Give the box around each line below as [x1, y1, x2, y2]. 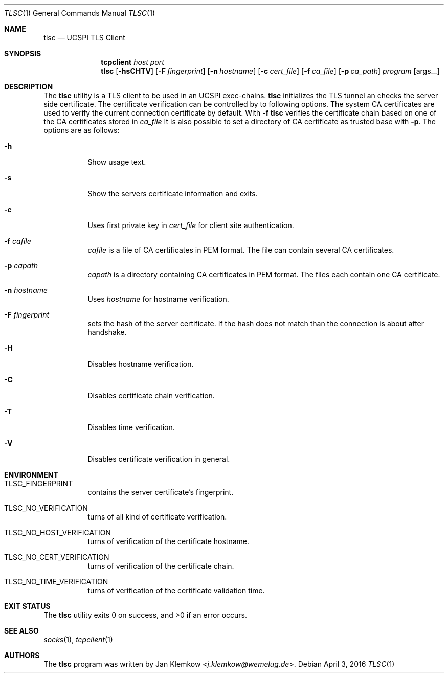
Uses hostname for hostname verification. [87, 295, 229, 303]
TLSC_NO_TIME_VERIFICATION [4, 577, 108, 586]
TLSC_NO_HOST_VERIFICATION [4, 528, 111, 537]
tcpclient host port [101, 58, 164, 66]
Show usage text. [87, 157, 146, 166]
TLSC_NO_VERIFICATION [4, 504, 88, 512]
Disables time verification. [87, 423, 175, 432]
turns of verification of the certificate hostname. [87, 537, 249, 546]
